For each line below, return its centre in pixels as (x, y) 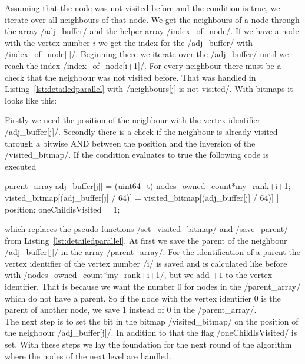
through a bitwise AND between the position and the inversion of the (130, 143)
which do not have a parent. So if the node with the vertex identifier (128, 298)
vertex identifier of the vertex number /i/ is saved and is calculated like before (146, 263)
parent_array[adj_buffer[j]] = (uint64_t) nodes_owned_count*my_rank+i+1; (148, 186)
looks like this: (31, 100)
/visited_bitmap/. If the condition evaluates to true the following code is (137, 155)
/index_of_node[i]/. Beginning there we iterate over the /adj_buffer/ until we (147, 54)
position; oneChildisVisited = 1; (62, 209)
